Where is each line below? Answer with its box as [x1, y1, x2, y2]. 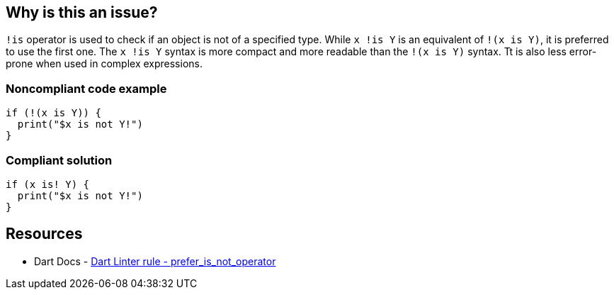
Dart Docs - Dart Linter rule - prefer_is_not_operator [34, 255, 276, 267]
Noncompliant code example [6, 81, 167, 96]
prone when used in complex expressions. [6, 57, 203, 70]
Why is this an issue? [6, 4, 158, 21]
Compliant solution [6, 152, 113, 167]
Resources [6, 225, 83, 243]
